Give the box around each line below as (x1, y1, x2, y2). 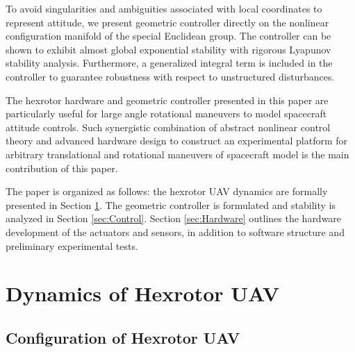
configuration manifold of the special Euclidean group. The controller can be (6, 28, 331, 43)
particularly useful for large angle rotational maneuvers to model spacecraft (6, 106, 327, 121)
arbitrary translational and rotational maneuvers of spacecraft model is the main (6, 146, 349, 161)
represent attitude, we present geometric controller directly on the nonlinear (6, 15, 329, 29)
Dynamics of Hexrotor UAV (6, 279, 280, 308)
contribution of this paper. (6, 160, 118, 175)
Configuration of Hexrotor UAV (6, 326, 240, 348)
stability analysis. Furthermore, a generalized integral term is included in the (6, 56, 333, 70)
